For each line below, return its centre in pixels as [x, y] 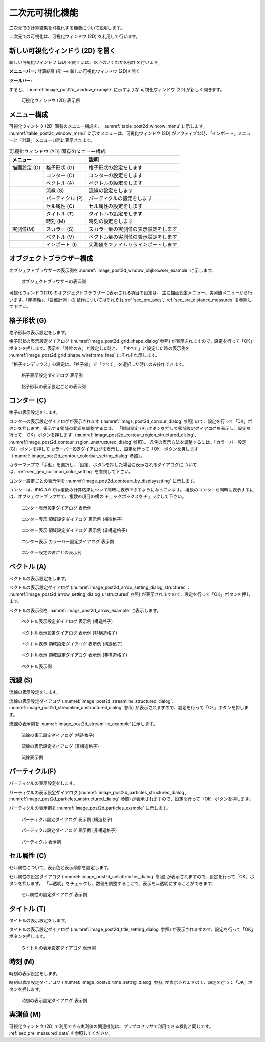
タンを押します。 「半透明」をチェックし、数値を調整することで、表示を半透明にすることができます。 [112, 884]
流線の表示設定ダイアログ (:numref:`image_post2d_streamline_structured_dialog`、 [93, 701]
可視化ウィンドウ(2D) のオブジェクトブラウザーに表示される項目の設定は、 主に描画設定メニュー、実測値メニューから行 [131, 293]
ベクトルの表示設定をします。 [39, 579]
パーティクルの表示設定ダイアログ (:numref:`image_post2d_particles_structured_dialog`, [98, 792]
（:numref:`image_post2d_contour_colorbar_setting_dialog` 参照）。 [77, 456]
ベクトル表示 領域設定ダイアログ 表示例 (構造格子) [72, 644]
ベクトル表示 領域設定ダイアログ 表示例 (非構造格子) [74, 655]
